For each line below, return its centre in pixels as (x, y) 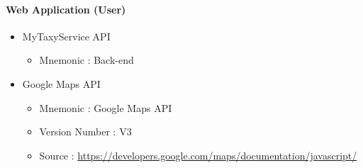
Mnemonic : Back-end (86, 60)
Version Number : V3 (85, 131)
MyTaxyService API (66, 36)
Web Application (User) (66, 9)
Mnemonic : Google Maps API (106, 107)
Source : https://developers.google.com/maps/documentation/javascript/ (198, 155)
